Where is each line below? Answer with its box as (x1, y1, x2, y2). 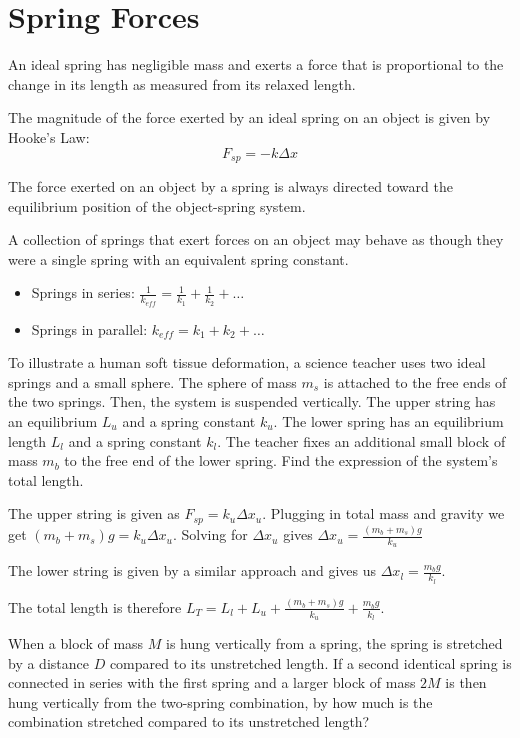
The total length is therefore (8, 596, 182, 617)
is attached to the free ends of (323, 371, 507, 392)
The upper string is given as (8, 503, 180, 524)
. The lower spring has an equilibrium (273, 410, 504, 431)
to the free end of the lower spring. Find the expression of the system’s (64, 450, 498, 471)
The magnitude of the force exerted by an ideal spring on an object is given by (8, 107, 491, 128)
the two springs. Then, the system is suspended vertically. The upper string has (8, 391, 496, 412)
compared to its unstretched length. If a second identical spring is (109, 652, 512, 673)
